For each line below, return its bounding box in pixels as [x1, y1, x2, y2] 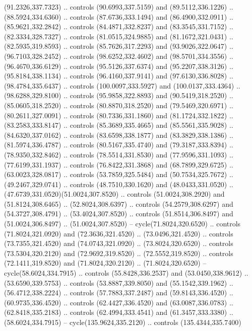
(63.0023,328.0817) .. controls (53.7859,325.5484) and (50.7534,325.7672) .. [4, 169, 233, 180]
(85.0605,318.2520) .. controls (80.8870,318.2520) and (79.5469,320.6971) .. [4, 100, 233, 110]
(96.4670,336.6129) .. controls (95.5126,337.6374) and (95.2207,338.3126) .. [4, 60, 233, 71]
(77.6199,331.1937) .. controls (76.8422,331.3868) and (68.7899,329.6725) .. [4, 159, 233, 170]
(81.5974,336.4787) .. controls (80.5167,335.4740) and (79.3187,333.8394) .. [4, 139, 233, 150]
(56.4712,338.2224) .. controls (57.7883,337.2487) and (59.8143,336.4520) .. [4, 287, 233, 298]
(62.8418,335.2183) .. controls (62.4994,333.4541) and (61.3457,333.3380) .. [4, 307, 233, 317]
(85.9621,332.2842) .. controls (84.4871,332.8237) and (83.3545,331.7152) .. [4, 21, 233, 32]
